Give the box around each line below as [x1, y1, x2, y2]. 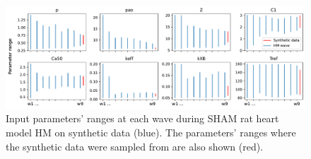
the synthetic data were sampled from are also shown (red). [6, 139, 264, 153]
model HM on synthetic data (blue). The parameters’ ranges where [6, 124, 296, 139]
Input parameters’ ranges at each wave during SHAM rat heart [6, 111, 279, 126]
